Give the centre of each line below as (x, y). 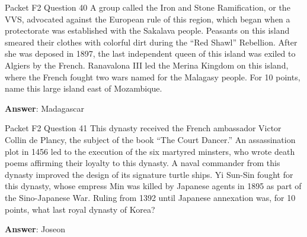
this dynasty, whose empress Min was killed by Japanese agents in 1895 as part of (153, 186)
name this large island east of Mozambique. (84, 88)
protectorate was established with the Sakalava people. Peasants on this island (147, 30)
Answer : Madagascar (45, 108)
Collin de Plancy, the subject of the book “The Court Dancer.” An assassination (150, 139)
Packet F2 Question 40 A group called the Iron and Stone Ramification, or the (148, 7)
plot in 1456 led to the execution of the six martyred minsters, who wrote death (150, 151)
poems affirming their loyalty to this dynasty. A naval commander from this (143, 163)
